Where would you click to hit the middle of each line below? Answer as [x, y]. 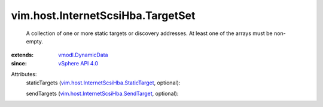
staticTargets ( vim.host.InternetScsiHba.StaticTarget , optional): [103, 83]
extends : [22, 55]
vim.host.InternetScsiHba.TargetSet [103, 15]
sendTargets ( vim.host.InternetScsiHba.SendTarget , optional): [102, 93]
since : [19, 63]
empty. [35, 41]
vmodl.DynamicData [83, 55]
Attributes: [24, 74]
